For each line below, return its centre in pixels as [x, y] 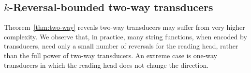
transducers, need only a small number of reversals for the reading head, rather [121, 46]
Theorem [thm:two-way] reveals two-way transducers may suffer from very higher [125, 27]
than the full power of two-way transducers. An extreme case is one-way [111, 55]
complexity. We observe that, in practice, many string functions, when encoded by [125, 36]
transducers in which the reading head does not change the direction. [106, 65]
